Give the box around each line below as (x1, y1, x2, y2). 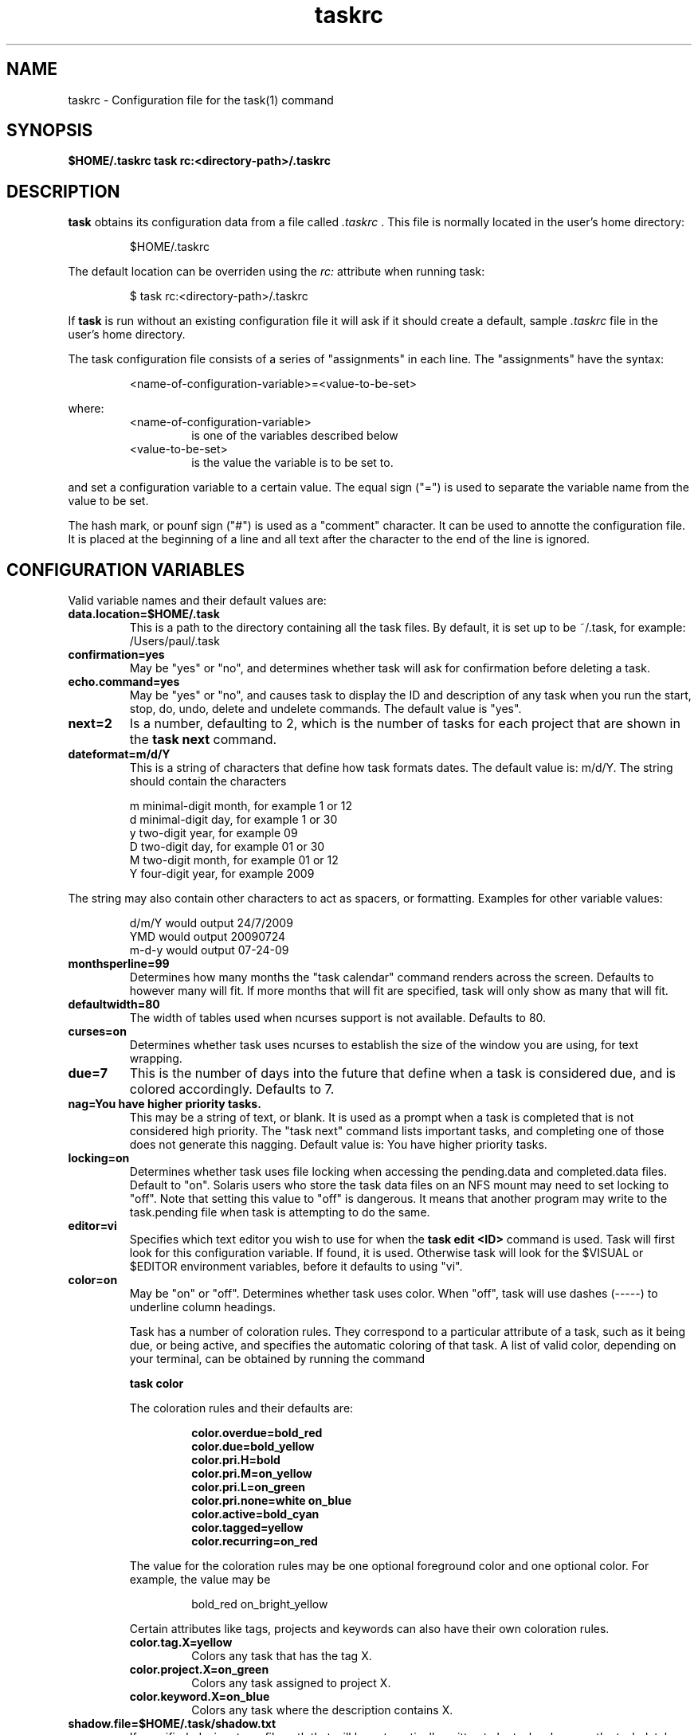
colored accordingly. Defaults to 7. (129, 1081, 335, 1098)
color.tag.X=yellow (129, 1635, 233, 1650)
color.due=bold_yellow (191, 1439, 315, 1454)
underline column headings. (129, 1300, 276, 1314)
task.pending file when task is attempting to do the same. (129, 1205, 430, 1220)
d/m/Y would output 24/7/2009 (129, 916, 293, 930)
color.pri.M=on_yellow (191, 1467, 312, 1481)
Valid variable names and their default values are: (68, 593, 327, 608)
